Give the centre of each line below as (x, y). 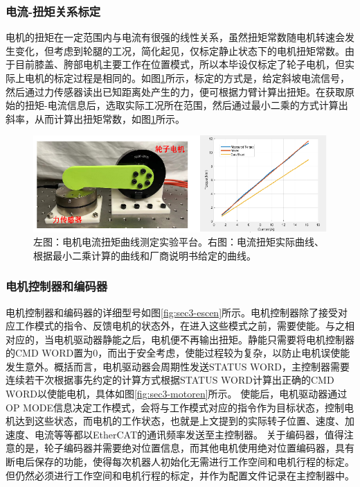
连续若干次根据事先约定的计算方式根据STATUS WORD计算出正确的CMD (170, 380)
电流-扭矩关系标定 (53, 11)
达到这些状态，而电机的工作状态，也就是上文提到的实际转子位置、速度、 (180, 421)
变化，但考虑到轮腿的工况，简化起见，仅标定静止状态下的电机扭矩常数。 (180, 50)
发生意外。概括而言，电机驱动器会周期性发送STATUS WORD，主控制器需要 (178, 366)
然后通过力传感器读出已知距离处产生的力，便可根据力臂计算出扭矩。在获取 (175, 91)
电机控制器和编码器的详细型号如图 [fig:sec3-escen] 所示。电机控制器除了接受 (172, 312)
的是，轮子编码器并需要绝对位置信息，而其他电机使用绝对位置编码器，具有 (184, 448)
